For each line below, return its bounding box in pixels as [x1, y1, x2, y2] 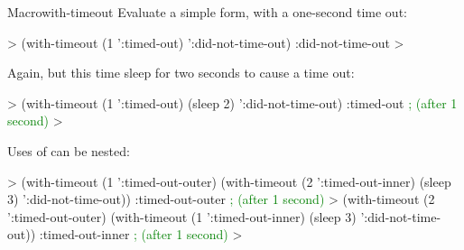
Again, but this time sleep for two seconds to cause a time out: [7, 63, 355, 82]
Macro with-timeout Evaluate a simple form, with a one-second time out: [7, 3, 407, 21]
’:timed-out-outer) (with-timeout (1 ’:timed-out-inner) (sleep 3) [7, 207, 357, 226]
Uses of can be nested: [7, 141, 130, 160]
